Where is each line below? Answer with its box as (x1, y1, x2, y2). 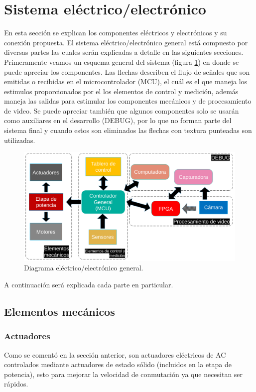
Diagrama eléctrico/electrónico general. (24, 262, 143, 273)
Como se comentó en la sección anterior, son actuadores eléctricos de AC (4, 349, 226, 360)
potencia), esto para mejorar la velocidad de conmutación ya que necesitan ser (4, 369, 243, 379)
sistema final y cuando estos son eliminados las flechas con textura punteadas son (4, 125, 252, 135)
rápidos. (4, 379, 28, 389)
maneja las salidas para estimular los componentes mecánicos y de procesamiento (4, 96, 252, 106)
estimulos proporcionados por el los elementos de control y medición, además (4, 86, 239, 96)
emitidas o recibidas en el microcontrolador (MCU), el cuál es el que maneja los (4, 76, 248, 87)
